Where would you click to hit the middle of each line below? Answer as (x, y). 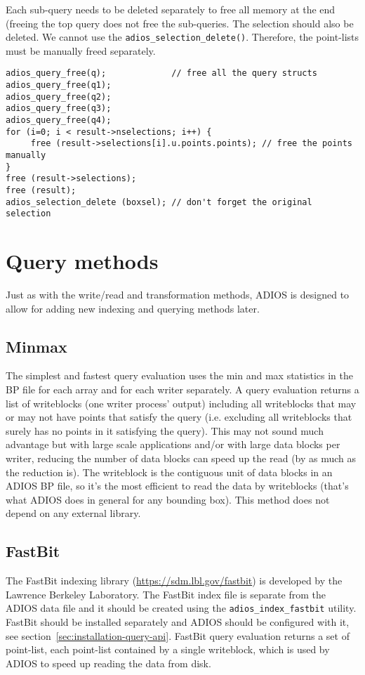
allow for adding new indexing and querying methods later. (133, 308)
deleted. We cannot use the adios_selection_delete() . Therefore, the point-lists (182, 37)
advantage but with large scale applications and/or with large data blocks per (173, 444)
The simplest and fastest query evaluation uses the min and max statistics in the (179, 375)
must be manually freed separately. (81, 50)
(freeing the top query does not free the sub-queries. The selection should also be (180, 23)
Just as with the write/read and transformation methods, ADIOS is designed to (178, 295)
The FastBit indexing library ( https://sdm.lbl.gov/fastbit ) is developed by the (174, 581)
